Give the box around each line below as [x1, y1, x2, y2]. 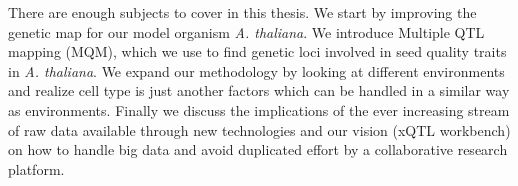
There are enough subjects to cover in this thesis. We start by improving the [8, 2, 477, 22]
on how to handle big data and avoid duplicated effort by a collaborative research [8, 139, 508, 160]
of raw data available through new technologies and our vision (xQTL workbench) [8, 119, 511, 140]
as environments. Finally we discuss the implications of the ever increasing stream [8, 99, 510, 120]
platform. [8, 158, 65, 179]
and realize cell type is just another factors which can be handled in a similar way [8, 80, 510, 101]
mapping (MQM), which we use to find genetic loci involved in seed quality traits [8, 41, 507, 62]
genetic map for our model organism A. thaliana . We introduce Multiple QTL [8, 21, 485, 42]
